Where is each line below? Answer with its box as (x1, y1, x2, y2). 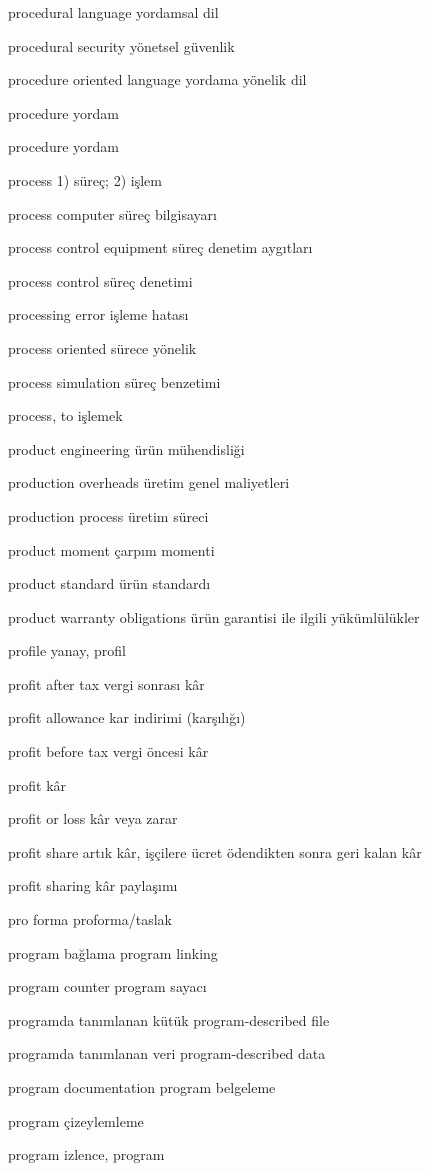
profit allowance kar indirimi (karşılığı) (8, 707, 246, 728)
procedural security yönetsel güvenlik (8, 35, 235, 56)
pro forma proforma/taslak (8, 909, 172, 930)
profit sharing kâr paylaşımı (8, 875, 178, 896)
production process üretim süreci (8, 505, 209, 526)
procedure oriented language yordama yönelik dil (8, 69, 307, 90)
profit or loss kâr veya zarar (8, 808, 178, 829)
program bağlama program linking (8, 942, 218, 963)
